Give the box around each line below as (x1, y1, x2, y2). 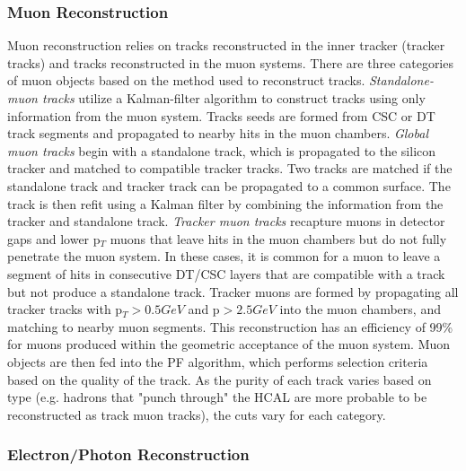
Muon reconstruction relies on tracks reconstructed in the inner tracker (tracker (7, 36, 445, 55)
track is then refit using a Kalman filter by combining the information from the (7, 194, 444, 213)
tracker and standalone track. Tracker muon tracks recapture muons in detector (7, 212, 445, 231)
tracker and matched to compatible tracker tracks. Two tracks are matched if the (7, 159, 453, 178)
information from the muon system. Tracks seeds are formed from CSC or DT (7, 106, 435, 125)
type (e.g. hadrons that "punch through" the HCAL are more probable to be (7, 388, 427, 406)
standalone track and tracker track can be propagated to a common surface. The (7, 176, 451, 195)
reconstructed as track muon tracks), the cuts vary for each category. (7, 405, 386, 423)
